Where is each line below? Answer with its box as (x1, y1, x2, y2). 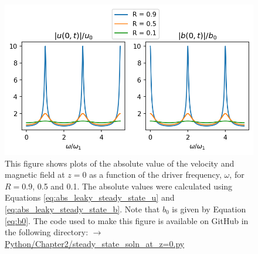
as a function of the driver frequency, (89, 168, 222, 181)
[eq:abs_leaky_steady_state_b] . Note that (5, 202, 160, 215)
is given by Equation (172, 202, 246, 215)
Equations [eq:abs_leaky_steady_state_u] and (5, 191, 175, 204)
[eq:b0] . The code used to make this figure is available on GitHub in (5, 214, 249, 226)
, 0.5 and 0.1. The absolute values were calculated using (32, 180, 233, 192)
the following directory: (5, 226, 89, 238)
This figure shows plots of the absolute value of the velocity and (5, 157, 235, 169)
